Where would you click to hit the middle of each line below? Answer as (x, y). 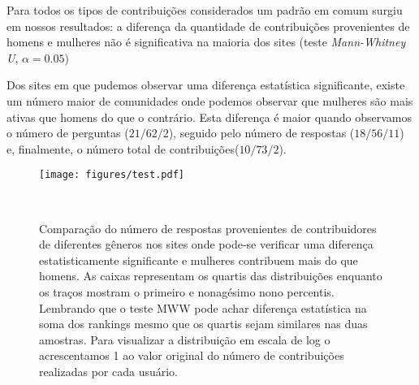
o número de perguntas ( (68, 133)
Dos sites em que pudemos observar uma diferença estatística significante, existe (206, 85)
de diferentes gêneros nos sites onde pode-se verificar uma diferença (206, 244)
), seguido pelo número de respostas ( (261, 133)
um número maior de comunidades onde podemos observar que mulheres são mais (210, 100)
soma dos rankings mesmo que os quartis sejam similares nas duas (203, 324)
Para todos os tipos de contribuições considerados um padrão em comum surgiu (205, 10)
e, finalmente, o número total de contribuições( (123, 148)
